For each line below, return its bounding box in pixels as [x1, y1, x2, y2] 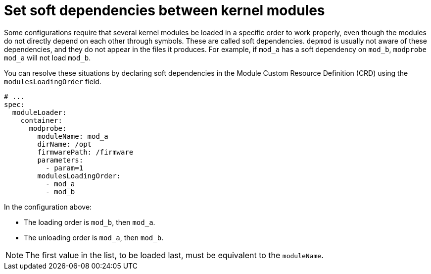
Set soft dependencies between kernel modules [4, 2, 325, 19]
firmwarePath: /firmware [37, 148, 134, 156]
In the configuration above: [4, 202, 92, 211]
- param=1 [46, 164, 84, 172]
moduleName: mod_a [37, 132, 108, 140]
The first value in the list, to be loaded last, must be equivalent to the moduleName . [25, 250, 324, 260]
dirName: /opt [37, 140, 92, 148]
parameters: [37, 156, 84, 164]
